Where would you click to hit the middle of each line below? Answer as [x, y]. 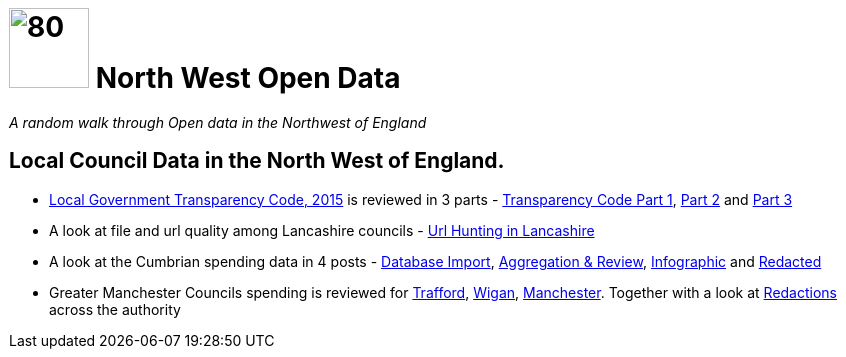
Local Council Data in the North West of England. [257, 161]
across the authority [115, 309]
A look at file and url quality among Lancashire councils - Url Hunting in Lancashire [322, 230]
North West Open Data [248, 78]
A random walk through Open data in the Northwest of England [218, 122]
